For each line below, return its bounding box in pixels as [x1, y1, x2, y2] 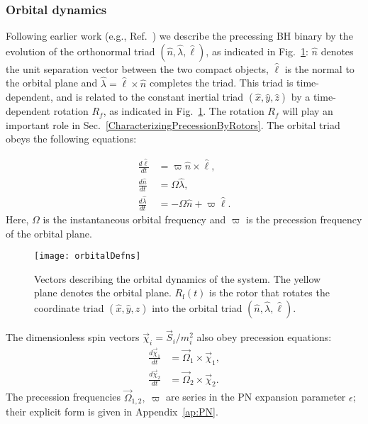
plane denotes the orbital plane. [34, 285, 172, 300]
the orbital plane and [6, 75, 98, 90]
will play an [282, 104, 333, 118]
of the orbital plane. [6, 225, 92, 240]
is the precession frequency [246, 211, 362, 226]
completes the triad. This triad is [149, 75, 294, 90]
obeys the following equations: [6, 131, 137, 146]
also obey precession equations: [196, 330, 332, 345]
